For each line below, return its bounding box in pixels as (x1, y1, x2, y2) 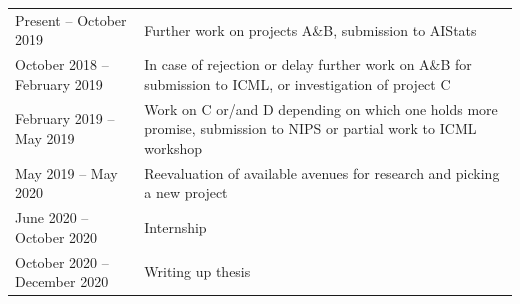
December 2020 (15, 271, 109, 292)
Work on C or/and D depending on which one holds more (144, 98, 498, 119)
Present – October (15, 9, 127, 30)
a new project (144, 182, 228, 203)
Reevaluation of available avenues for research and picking (144, 162, 500, 183)
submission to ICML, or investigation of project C (144, 73, 451, 94)
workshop (144, 137, 202, 158)
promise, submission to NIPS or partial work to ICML (144, 118, 477, 139)
